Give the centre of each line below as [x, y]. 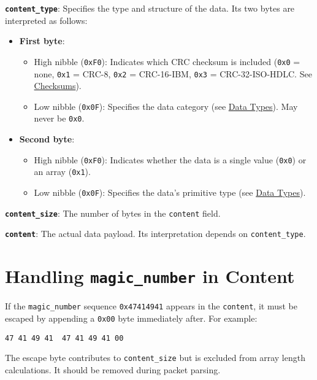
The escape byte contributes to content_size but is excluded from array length [155, 358]
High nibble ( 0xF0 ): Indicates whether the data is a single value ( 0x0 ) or [170, 159]
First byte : [42, 41]
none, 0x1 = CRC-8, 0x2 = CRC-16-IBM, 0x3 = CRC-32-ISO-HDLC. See [173, 73]
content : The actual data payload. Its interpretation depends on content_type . [155, 234]
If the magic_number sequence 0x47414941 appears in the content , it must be [151, 306]
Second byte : [47, 139]
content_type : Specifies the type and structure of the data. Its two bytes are [150, 8]
